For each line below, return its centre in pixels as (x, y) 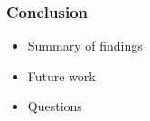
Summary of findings (85, 46)
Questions (55, 106)
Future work (61, 75)
